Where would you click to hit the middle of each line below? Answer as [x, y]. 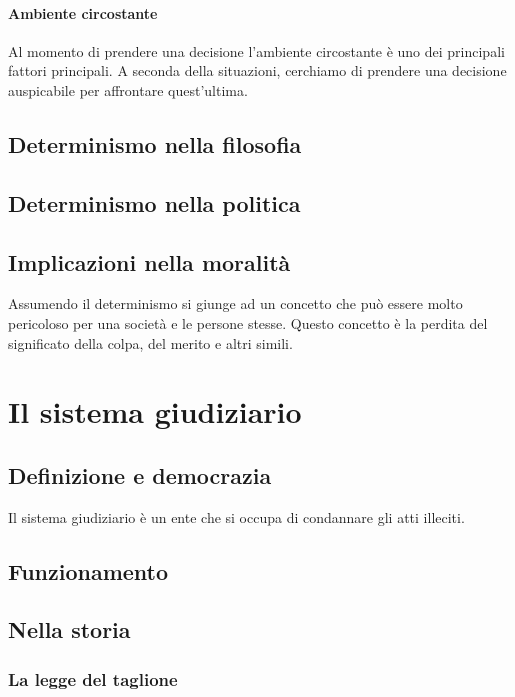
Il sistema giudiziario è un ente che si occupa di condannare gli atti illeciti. [236, 516]
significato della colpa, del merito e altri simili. [150, 342]
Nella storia [69, 629]
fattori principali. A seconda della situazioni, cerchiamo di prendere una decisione [257, 70]
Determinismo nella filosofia [155, 143]
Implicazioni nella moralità [149, 261]
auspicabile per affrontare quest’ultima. [128, 89]
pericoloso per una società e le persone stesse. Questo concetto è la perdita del [248, 322]
